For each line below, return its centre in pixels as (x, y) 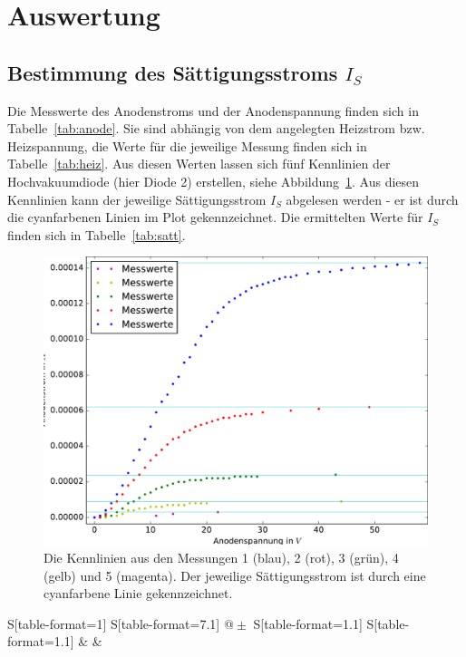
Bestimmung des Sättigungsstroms (173, 72)
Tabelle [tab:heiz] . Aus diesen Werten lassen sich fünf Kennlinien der (199, 164)
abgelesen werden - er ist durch (372, 199)
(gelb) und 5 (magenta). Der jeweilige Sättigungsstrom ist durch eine (235, 575)
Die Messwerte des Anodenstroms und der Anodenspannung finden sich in (213, 110)
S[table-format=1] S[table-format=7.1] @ (121, 623)
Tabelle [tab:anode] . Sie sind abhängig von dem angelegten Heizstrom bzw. (216, 128)
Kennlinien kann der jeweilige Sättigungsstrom (137, 199)
